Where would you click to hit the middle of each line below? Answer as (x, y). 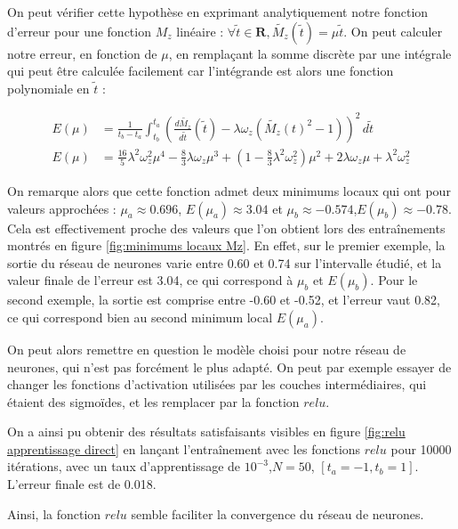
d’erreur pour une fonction (79, 31)
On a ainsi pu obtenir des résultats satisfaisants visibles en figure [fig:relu (206, 431)
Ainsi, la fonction (54, 513)
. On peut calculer (393, 31)
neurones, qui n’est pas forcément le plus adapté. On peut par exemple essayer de (229, 366)
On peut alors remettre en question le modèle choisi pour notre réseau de (207, 349)
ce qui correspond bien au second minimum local (140, 317)
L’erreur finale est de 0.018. (82, 484)
